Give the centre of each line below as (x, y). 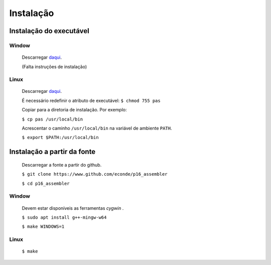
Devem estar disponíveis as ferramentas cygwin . (73, 208)
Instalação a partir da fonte (52, 152)
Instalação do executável (49, 31)
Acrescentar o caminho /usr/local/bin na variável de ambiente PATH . (97, 128)
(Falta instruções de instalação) (54, 67)
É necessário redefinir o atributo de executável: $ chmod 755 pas (91, 100)
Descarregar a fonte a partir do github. (62, 165)
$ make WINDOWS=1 (43, 227)
